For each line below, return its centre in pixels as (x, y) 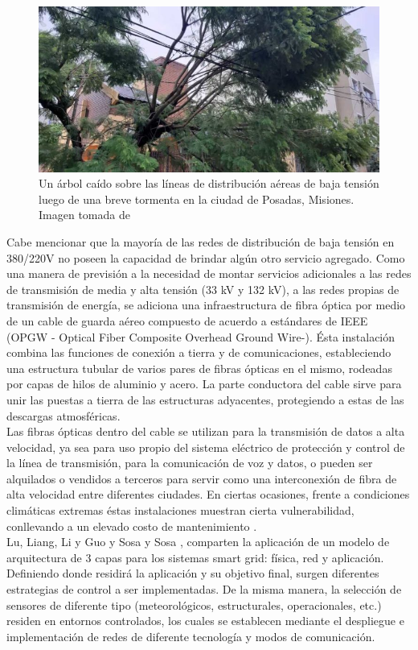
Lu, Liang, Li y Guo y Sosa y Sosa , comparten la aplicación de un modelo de (198, 542)
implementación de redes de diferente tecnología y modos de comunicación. (191, 636)
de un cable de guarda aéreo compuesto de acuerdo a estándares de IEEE (187, 320)
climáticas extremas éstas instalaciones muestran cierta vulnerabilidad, (180, 510)
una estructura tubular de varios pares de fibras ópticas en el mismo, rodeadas (199, 368)
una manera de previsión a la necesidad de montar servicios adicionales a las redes (209, 273)
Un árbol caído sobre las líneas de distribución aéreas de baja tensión (209, 183)
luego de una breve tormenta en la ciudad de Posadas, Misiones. (197, 199)
